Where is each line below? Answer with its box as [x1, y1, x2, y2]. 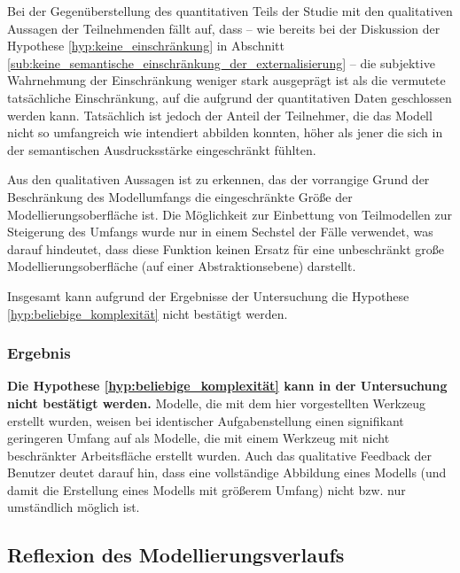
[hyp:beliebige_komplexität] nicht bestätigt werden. [7, 304, 288, 322]
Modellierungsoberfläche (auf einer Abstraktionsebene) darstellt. [7, 257, 356, 275]
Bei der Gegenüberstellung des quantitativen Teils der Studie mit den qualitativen [7, 2, 453, 19]
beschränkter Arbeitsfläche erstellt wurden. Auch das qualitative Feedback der [7, 445, 433, 464]
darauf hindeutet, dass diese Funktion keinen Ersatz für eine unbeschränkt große [7, 239, 444, 258]
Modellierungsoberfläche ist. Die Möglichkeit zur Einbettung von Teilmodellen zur [7, 205, 453, 223]
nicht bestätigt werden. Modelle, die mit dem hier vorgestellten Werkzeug [7, 393, 426, 412]
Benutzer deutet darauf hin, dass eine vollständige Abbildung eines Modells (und [7, 463, 447, 482]
